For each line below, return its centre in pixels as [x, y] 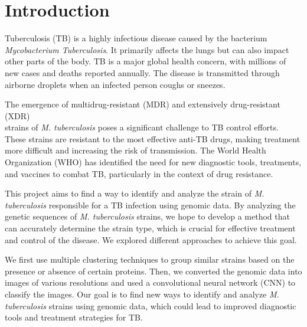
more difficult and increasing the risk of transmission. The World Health [135, 150]
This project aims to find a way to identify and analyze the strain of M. [135, 193]
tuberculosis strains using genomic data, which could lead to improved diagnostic [151, 305]
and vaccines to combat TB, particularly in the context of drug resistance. [139, 173]
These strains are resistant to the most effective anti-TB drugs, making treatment [153, 138]
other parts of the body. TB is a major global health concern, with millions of [146, 61]
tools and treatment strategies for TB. [74, 317]
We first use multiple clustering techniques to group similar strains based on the [150, 259]
